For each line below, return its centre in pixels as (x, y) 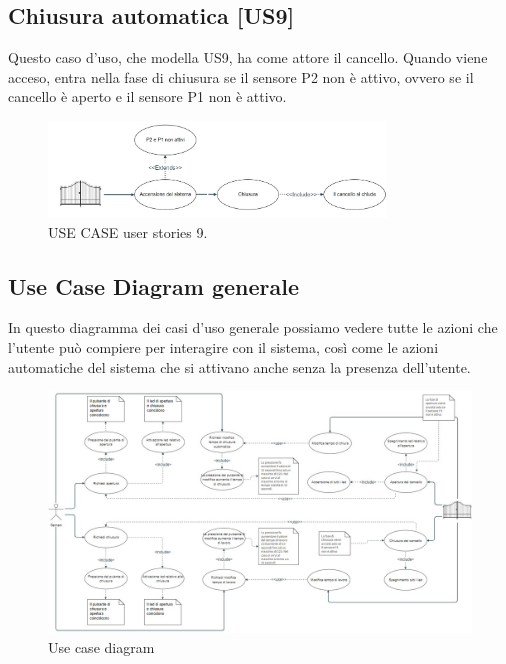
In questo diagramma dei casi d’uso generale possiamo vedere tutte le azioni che (253, 327)
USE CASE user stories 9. (128, 231)
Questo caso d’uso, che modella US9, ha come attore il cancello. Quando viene (248, 57)
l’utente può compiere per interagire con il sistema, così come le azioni (223, 347)
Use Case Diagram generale (154, 285)
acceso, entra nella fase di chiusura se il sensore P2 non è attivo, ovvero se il (241, 76)
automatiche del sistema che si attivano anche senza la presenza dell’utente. (239, 366)
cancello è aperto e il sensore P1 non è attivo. (147, 96)
